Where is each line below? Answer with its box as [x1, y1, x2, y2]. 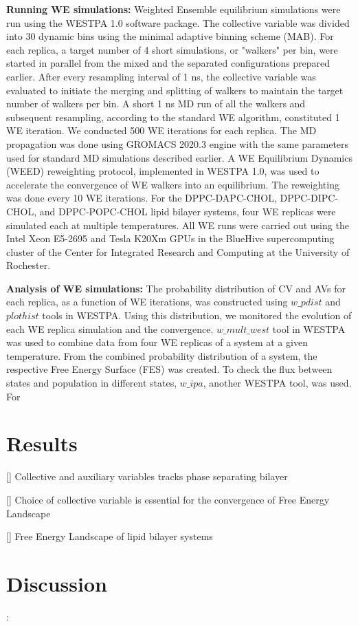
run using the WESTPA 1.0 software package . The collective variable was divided [6, 15, 350, 30]
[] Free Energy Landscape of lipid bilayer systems [6, 529, 213, 543]
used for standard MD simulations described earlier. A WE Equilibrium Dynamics [6, 150, 353, 164]
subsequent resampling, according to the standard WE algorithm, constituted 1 [6, 109, 340, 124]
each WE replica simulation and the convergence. [6, 321, 214, 336]
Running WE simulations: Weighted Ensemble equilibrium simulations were [6, 2, 341, 16]
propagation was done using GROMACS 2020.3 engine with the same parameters [6, 136, 349, 151]
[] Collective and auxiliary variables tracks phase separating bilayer [6, 469, 288, 484]
